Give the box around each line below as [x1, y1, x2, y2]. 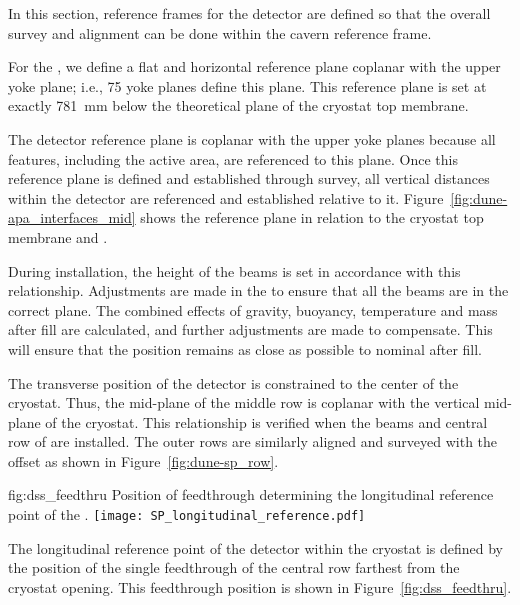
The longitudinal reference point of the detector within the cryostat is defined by [8, 537, 503, 558]
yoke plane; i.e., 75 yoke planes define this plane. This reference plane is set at [8, 75, 487, 96]
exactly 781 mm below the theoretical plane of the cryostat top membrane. [8, 95, 469, 116]
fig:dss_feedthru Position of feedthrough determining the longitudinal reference [8, 484, 494, 505]
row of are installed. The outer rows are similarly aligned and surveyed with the [8, 431, 498, 452]
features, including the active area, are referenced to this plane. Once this [8, 148, 458, 169]
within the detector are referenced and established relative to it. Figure [8, 187, 444, 208]
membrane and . [8, 226, 108, 247]
